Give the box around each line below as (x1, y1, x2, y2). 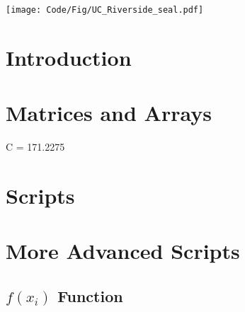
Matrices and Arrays (6, 98, 212, 127)
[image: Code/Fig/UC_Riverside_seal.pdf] (6, 5, 204, 15)
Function (57, 284, 123, 306)
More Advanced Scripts (6, 236, 240, 265)
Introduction (6, 42, 132, 71)
